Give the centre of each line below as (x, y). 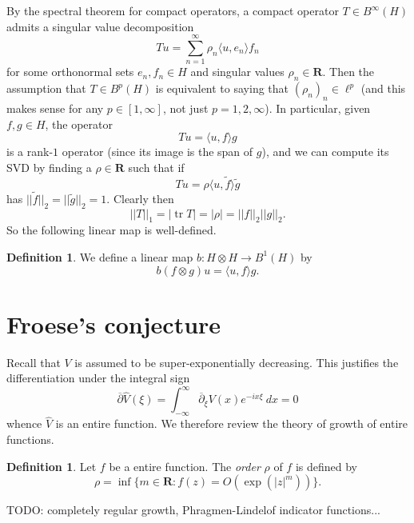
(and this (383, 88)
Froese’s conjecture (114, 323)
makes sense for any (55, 108)
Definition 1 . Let (52, 466)
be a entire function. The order (185, 466)
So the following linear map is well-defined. (111, 230)
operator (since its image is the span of (157, 152)
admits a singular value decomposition (100, 26)
